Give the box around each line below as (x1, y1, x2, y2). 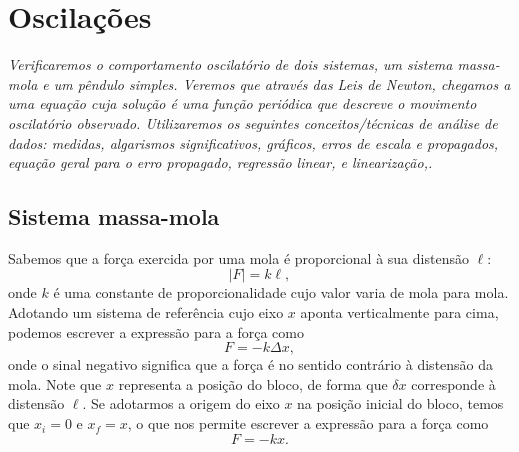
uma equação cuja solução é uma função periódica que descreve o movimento (8, 93, 477, 114)
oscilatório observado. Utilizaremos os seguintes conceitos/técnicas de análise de (8, 112, 498, 133)
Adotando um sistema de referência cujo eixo (8, 302, 284, 323)
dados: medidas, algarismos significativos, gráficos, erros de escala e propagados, (8, 132, 499, 153)
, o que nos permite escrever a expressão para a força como (127, 413, 489, 434)
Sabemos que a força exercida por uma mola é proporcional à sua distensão (8, 247, 469, 268)
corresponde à (411, 373, 496, 394)
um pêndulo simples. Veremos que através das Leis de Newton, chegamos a (53, 73, 511, 94)
